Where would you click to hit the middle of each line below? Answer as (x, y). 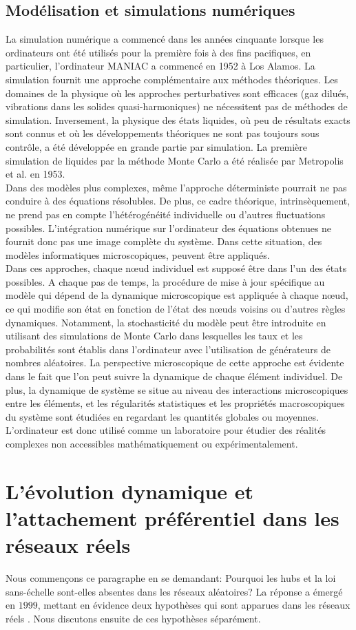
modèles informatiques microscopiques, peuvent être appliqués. (138, 254)
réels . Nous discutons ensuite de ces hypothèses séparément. (133, 618)
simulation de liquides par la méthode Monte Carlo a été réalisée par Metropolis (175, 160)
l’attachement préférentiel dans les (172, 517)
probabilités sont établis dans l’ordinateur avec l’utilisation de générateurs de (168, 349)
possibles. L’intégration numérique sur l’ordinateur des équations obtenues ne (169, 228)
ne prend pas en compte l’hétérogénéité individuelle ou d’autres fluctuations (166, 214)
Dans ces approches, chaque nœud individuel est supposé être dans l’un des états (176, 268)
